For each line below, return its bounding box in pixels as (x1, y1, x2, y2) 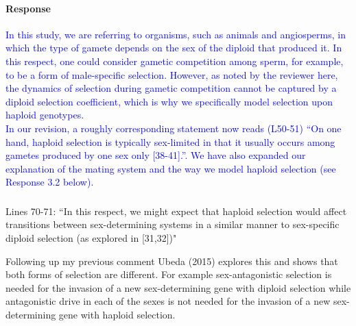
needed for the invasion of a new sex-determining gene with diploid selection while (5, 280, 351, 294)
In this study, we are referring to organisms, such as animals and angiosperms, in (5, 27, 346, 41)
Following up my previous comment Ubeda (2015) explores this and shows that (5, 253, 338, 268)
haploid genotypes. (5, 108, 84, 122)
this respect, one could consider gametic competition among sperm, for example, (5, 53, 344, 68)
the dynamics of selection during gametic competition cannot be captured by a (5, 81, 337, 95)
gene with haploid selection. (58, 308, 176, 321)
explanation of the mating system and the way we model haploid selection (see (5, 161, 336, 175)
